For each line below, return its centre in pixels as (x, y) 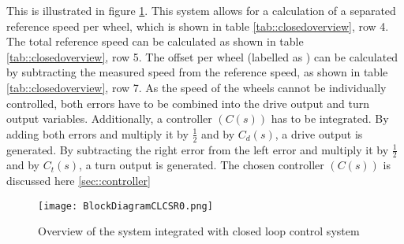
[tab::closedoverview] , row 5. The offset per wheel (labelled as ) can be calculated (202, 56)
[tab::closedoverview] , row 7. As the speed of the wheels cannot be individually (196, 87)
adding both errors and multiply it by (97, 133)
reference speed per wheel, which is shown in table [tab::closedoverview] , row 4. (198, 26)
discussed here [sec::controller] (79, 180)
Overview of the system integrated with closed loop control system (199, 231)
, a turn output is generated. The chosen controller (202, 165)
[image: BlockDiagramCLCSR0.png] (125, 206)
